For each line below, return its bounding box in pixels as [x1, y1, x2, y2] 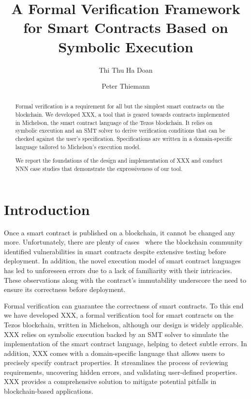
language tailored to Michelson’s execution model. [15, 142, 141, 151]
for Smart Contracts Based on [23, 17, 228, 37]
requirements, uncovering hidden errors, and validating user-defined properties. [4, 367, 237, 377]
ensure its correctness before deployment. [4, 284, 126, 294]
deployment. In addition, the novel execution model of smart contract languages [4, 256, 241, 266]
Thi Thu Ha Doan [99, 64, 153, 75]
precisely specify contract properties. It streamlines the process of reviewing [4, 357, 228, 368]
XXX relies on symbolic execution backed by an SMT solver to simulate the [4, 329, 229, 339]
